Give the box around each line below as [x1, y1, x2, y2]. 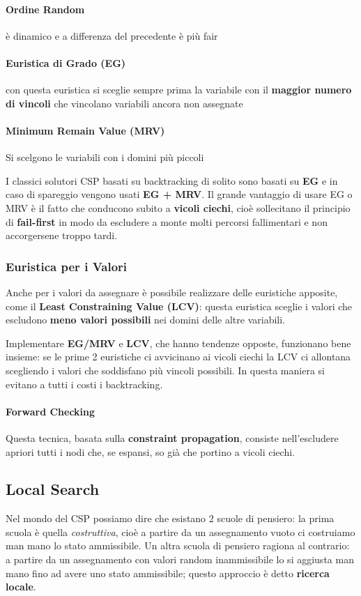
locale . [6, 579, 36, 594]
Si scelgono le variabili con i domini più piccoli [6, 150, 204, 165]
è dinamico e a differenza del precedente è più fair [6, 28, 218, 43]
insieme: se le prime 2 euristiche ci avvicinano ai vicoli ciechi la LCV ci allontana [6, 349, 351, 364]
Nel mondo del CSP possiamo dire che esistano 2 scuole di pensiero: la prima [6, 511, 335, 526]
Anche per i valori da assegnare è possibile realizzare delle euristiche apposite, [6, 284, 338, 299]
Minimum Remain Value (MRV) [6, 123, 165, 137]
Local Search [6, 478, 100, 500]
